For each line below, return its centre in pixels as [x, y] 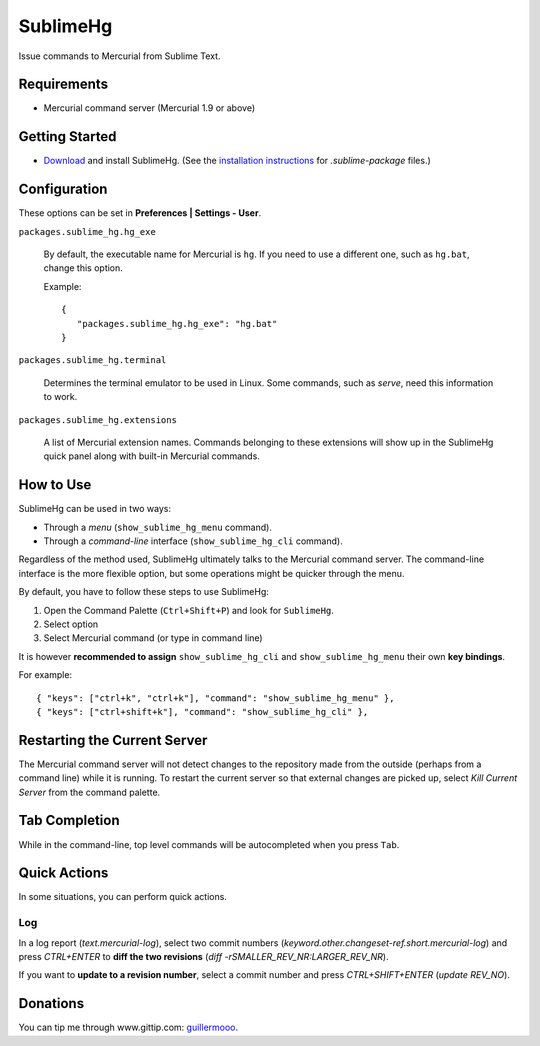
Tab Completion [69, 820]
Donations [51, 1003]
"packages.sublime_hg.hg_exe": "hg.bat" [177, 323]
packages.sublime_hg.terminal [92, 360]
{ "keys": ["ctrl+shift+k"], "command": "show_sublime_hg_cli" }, [202, 711]
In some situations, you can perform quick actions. [122, 897]
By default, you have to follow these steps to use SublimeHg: [144, 592]
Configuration [63, 189]
